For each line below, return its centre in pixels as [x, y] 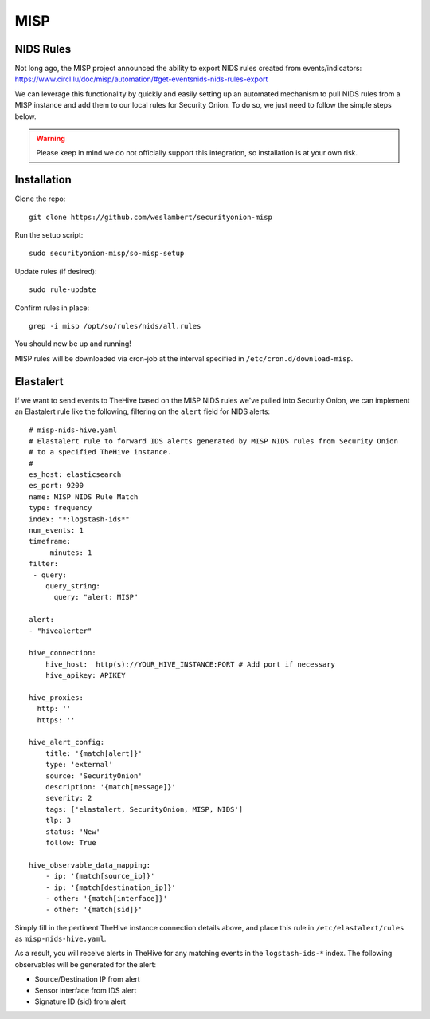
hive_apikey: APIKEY [85, 675]
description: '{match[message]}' [111, 787]
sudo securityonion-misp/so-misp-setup [107, 254]
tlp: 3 [58, 820]
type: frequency [61, 508]
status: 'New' [73, 832]
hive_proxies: [56, 697]
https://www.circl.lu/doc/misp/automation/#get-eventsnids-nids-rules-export [141, 79]
